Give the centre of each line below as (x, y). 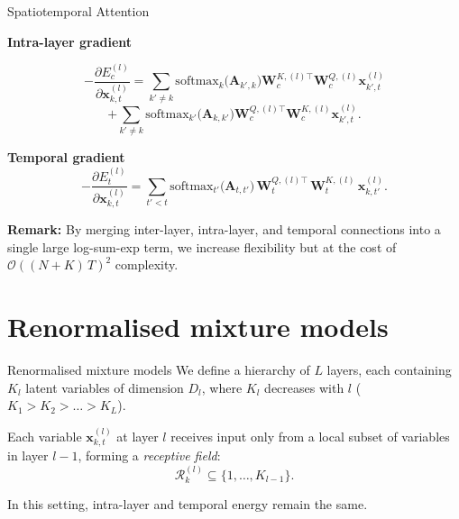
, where (222, 387)
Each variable (45, 436)
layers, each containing (389, 370)
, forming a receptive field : (149, 455)
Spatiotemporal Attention (78, 11)
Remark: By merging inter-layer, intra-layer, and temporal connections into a (224, 229)
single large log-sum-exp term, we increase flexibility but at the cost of (202, 246)
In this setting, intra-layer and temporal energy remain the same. (188, 503)
